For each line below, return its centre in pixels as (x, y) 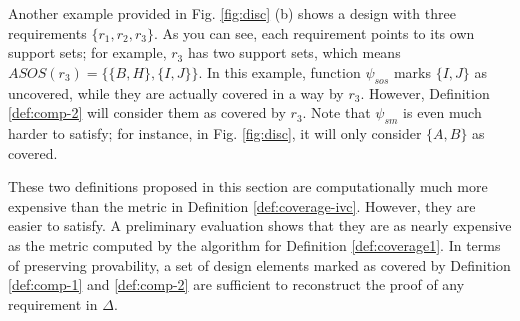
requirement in (53, 303)
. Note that (336, 112)
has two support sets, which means (294, 52)
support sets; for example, (87, 52)
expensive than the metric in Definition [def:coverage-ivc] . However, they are (242, 205)
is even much (442, 112)
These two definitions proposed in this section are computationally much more (248, 186)
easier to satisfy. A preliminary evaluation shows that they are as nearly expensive (260, 225)
